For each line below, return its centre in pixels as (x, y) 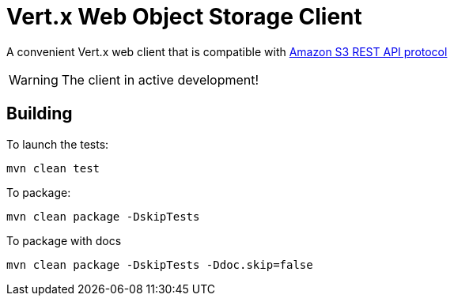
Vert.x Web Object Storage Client (184, 17)
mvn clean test (53, 168)
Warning (34, 79)
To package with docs (64, 240)
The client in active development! (160, 79)
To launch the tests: (58, 144)
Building (40, 114)
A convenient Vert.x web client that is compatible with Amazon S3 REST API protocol (227, 51)
